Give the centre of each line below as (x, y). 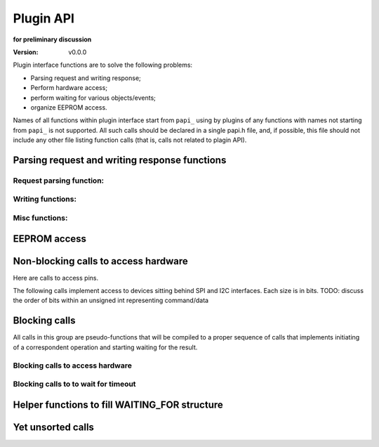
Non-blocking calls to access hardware (101, 261)
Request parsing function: (59, 181)
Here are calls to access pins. (55, 278)
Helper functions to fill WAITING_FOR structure (118, 404)
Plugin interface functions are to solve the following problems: (103, 65)
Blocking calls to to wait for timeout (74, 384)
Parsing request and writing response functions (120, 160)
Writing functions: (45, 199)
